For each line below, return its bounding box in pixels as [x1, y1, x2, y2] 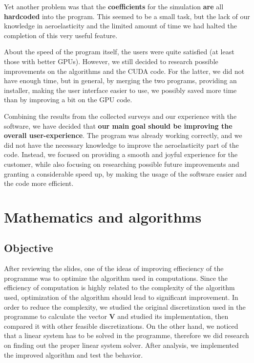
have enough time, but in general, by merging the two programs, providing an [4, 75, 237, 86]
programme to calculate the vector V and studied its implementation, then [4, 311, 229, 321]
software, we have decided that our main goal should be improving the [4, 120, 233, 131]
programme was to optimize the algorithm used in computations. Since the [4, 272, 228, 283]
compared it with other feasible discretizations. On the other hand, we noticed [4, 320, 238, 331]
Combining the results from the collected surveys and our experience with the [4, 111, 237, 121]
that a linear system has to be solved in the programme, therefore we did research [4, 330, 249, 340]
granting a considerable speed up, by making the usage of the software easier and [4, 168, 247, 179]
